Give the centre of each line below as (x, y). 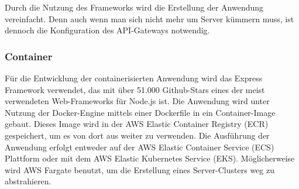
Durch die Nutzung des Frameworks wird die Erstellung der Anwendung (134, 7)
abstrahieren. (28, 181)
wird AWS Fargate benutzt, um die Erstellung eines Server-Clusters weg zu (140, 169)
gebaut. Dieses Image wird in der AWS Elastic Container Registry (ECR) (137, 124)
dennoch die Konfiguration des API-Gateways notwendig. (107, 30)
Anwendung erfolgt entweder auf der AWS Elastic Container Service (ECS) (140, 147)
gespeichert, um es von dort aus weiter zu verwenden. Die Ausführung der (137, 135)
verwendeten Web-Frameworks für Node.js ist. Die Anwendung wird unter (137, 101)
